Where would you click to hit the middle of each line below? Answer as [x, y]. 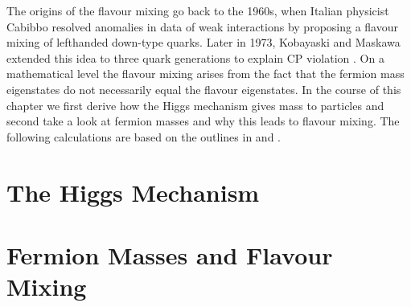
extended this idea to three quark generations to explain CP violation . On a [195, 57]
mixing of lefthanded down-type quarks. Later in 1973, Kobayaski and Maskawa [203, 42]
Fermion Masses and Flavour [170, 254]
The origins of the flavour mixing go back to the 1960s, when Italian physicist [198, 10]
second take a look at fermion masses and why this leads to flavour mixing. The [203, 121]
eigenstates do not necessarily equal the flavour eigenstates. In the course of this [204, 89]
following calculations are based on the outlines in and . [144, 136]
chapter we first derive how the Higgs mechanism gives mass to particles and [195, 105]
